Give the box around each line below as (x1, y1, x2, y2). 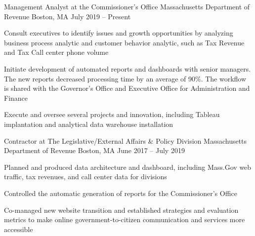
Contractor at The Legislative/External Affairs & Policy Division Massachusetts (4, 135, 247, 146)
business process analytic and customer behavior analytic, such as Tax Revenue (4, 37, 245, 47)
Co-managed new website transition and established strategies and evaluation (4, 204, 239, 215)
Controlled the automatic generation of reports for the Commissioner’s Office (4, 188, 237, 198)
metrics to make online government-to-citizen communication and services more (4, 214, 245, 225)
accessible (4, 224, 33, 234)
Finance (4, 92, 28, 103)
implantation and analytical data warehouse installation (4, 118, 173, 129)
